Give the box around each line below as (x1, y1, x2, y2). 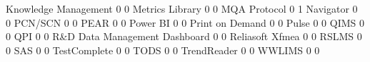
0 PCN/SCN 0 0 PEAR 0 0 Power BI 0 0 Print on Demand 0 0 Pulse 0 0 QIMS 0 (6, 15, 364, 30)
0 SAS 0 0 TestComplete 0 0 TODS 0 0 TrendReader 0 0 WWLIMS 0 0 (6, 42, 320, 57)
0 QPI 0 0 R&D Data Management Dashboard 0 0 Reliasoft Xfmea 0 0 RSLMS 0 (6, 29, 362, 44)
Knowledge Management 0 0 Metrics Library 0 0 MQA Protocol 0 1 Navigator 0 (6, 1, 358, 15)
